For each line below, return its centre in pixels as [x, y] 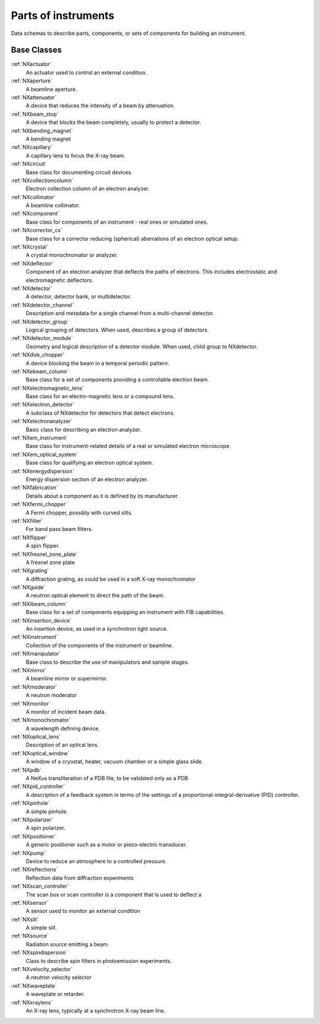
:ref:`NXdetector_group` [40, 322]
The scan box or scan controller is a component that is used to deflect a [113, 894]
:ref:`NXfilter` [27, 521]
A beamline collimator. [53, 205]
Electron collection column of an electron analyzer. [88, 189]
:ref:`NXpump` [28, 853]
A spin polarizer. [46, 828]
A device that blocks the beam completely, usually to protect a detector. [113, 122]
